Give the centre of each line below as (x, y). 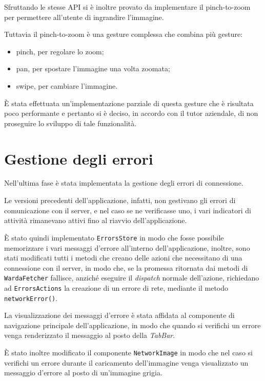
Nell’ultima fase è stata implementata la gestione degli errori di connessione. (124, 183)
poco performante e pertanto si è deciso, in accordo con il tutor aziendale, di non (131, 113)
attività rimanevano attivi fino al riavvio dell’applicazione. (96, 220)
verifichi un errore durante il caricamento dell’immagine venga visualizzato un (126, 362)
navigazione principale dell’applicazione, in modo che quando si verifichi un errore (132, 325)
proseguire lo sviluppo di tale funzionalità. (70, 123)
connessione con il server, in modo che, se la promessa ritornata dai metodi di (126, 267)
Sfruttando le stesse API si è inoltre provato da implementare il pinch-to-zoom (127, 7)
